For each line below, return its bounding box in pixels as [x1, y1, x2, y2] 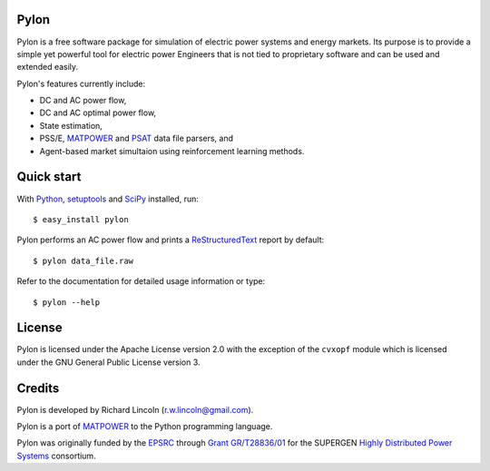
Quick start [16, 169, 82, 185]
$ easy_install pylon [33, 214, 129, 224]
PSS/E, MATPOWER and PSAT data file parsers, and [39, 132, 234, 144]
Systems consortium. [16, 450, 96, 461]
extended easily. [16, 62, 79, 73]
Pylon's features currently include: [16, 78, 145, 89]
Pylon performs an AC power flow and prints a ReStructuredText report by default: [16, 234, 325, 245]
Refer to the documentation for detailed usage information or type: [16, 276, 266, 287]
